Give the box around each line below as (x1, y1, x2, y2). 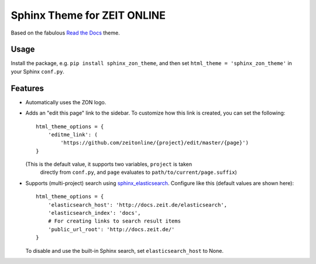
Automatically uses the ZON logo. (25, 98, 107, 105)
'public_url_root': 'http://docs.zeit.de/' (47, 226, 175, 232)
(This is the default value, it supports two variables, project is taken (25, 161, 193, 168)
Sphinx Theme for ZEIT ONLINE (11, 9, 166, 22)
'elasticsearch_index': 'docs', (47, 210, 141, 217)
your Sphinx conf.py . (11, 68, 64, 75)
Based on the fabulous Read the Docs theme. (11, 29, 120, 36)
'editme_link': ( (47, 131, 98, 138)
